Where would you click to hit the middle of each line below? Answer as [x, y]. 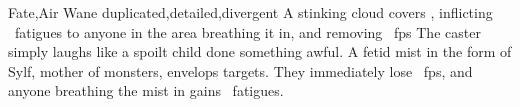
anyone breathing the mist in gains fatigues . [146, 90]
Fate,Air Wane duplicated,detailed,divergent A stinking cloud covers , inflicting [250, 12]
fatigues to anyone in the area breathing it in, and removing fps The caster [248, 31]
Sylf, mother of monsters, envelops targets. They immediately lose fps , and [240, 70]
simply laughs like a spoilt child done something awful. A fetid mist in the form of [260, 51]
